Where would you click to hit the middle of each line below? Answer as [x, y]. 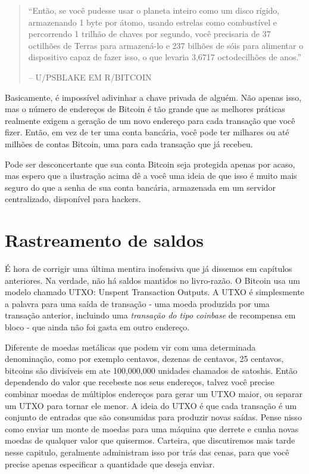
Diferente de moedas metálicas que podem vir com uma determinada [130, 347]
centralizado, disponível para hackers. [73, 199]
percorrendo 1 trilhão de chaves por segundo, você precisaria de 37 [149, 34]
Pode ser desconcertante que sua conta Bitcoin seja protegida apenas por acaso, [150, 164]
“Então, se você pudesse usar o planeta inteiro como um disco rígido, [154, 10]
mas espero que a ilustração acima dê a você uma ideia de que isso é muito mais [151, 176]
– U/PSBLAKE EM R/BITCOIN [90, 77]
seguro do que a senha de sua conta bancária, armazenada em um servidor [141, 187]
